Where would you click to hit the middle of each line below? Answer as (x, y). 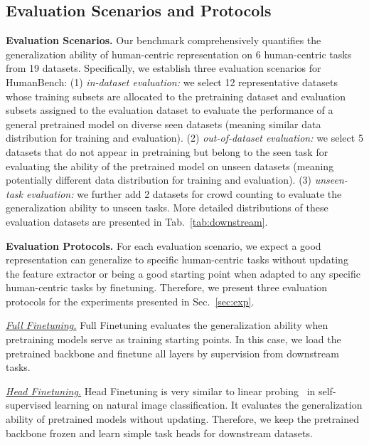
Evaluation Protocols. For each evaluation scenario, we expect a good (164, 245)
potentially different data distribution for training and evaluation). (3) (159, 180)
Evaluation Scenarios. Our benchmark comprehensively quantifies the (164, 40)
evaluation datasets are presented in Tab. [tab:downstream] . (137, 221)
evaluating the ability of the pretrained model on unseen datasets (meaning (170, 166)
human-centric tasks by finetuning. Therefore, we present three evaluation (166, 287)
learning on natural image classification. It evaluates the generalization (208, 405)
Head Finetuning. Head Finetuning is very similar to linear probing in (161, 391)
